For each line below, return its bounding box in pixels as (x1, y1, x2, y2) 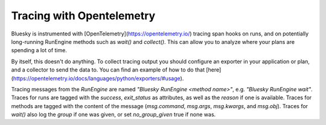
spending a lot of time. (11, 47, 68, 54)
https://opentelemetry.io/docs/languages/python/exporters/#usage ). (13, 75, 184, 82)
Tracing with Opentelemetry (11, 9, 156, 22)
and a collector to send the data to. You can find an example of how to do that (11, 66, 205, 73)
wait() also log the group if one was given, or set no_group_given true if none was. (11, 111, 216, 118)
